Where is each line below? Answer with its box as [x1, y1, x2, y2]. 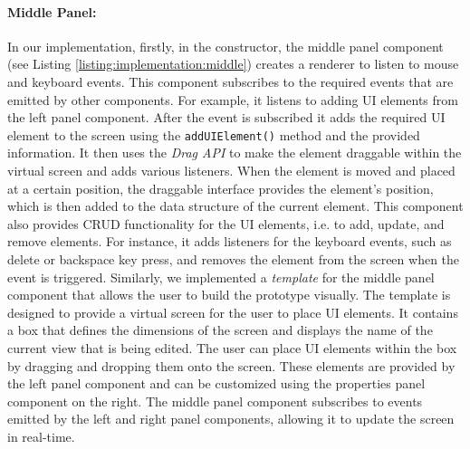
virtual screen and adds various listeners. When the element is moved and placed [7, 161, 456, 180]
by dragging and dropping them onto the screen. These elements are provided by [7, 356, 456, 375]
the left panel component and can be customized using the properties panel [7, 374, 426, 393]
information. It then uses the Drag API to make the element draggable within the [7, 143, 462, 162]
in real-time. [7, 426, 75, 445]
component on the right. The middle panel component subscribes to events [7, 391, 423, 410]
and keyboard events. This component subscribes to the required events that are [7, 72, 454, 91]
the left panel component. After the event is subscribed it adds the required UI [7, 108, 446, 127]
